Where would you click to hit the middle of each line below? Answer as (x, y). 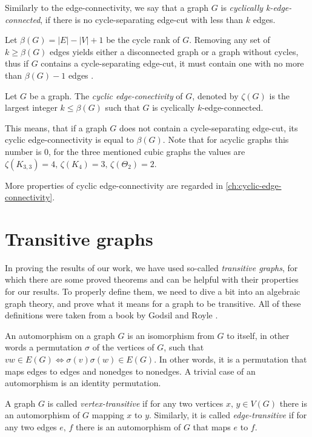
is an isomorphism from (171, 335)
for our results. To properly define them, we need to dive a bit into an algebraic (153, 291)
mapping (108, 415)
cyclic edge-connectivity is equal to (69, 140)
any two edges (31, 426)
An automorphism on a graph (60, 335)
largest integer (31, 107)
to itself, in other (258, 335)
